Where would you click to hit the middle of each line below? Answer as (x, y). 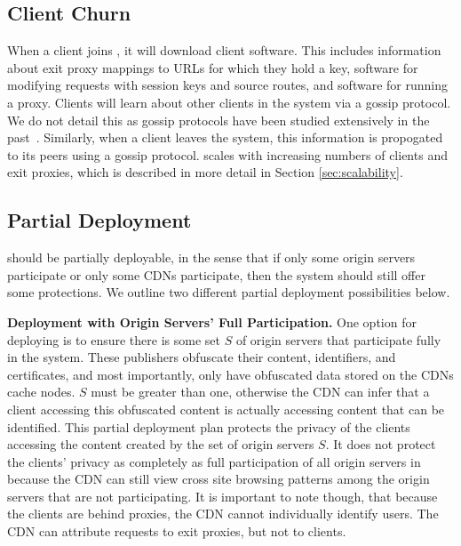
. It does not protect (381, 444)
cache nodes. (41, 392)
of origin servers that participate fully (338, 339)
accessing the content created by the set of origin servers (161, 444)
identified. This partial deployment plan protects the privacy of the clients (209, 426)
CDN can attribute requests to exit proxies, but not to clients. (177, 531)
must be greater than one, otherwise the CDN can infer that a (260, 392)
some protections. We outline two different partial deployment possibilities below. (229, 292)
